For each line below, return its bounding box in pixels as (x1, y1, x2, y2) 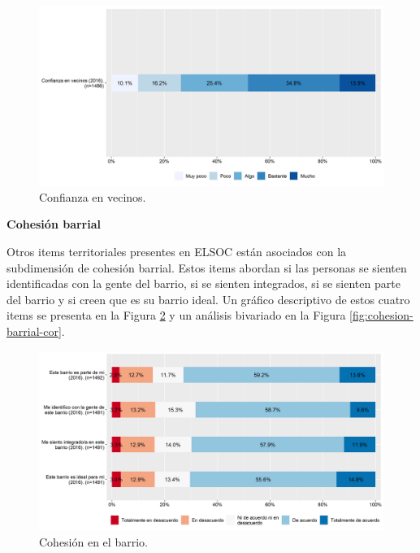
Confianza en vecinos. (39, 188, 146, 205)
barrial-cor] (6, 323, 62, 340)
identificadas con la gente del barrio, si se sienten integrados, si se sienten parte (6, 275, 401, 292)
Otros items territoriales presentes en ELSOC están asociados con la (6, 243, 347, 260)
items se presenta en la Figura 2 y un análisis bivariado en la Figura (6, 307, 346, 324)
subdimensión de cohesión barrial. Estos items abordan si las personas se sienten (6, 259, 407, 276)
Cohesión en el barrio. (39, 533, 148, 550)
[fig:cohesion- (349, 307, 414, 324)
